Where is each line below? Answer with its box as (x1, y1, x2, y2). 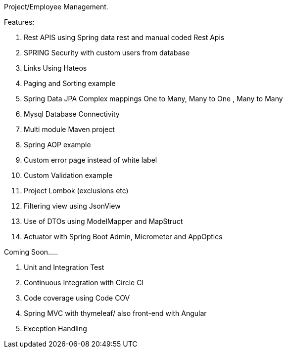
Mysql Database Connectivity (24, 110, 120, 118)
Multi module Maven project (24, 125, 115, 133)
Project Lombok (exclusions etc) (24, 186, 129, 195)
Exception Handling (24, 324, 87, 333)
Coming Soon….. (4, 248, 58, 256)
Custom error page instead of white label (24, 156, 157, 164)
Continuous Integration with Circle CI (24, 278, 144, 287)
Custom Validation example (24, 171, 113, 179)
